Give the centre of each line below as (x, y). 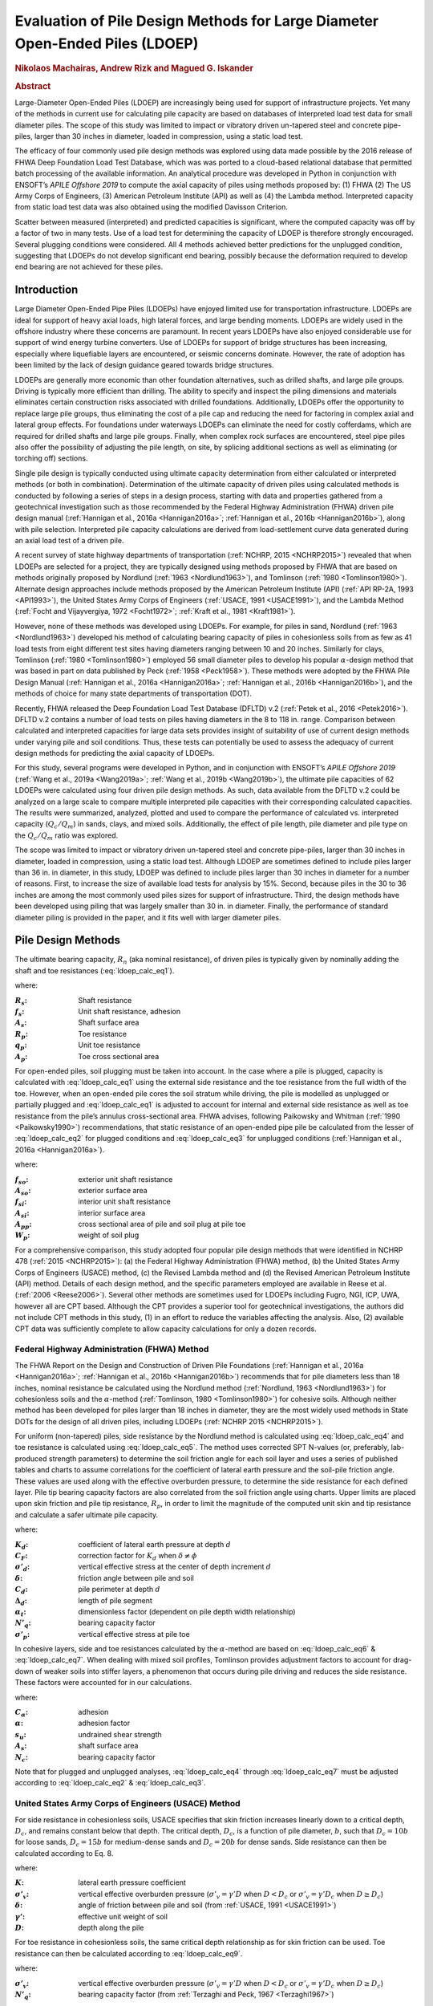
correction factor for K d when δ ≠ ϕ (138, 1556)
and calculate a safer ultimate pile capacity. (87, 1515)
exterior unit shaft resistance (125, 1179)
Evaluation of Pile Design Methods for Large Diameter (197, 21)
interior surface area (112, 1212)
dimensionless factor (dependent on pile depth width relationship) (187, 1611)
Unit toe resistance (109, 1045)
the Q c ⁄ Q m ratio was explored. (67, 836)
